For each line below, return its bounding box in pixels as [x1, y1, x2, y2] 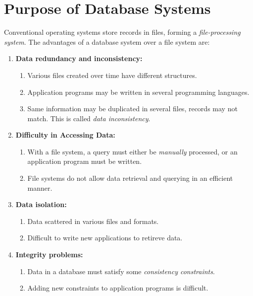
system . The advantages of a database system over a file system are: [4, 36, 210, 47]
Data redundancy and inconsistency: [15, 53, 143, 64]
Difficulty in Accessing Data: [15, 130, 115, 140]
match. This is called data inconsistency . [27, 113, 151, 123]
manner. [27, 182, 52, 193]
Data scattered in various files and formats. [27, 216, 159, 226]
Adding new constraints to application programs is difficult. [27, 283, 208, 293]
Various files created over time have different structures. [27, 70, 197, 80]
